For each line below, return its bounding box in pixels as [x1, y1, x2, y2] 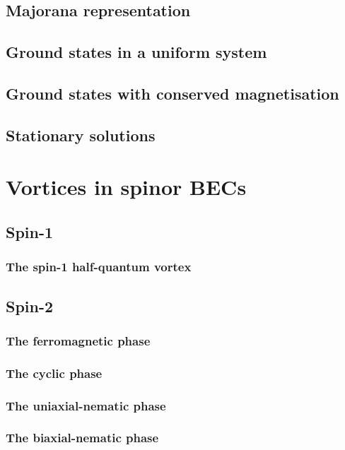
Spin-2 [6, 295, 54, 316]
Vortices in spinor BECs [6, 172, 247, 201]
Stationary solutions [6, 124, 156, 146]
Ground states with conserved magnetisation [6, 82, 339, 104]
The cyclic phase [6, 364, 103, 381]
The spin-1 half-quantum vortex [6, 258, 192, 276]
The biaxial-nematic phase [6, 429, 159, 446]
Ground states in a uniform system [6, 41, 267, 63]
